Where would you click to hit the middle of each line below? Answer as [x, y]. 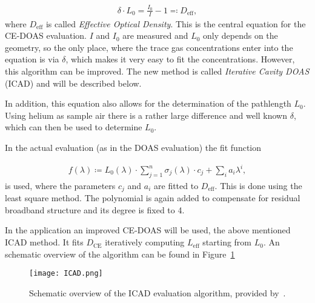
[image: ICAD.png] [66, 274]
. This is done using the [258, 185]
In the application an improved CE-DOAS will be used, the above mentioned [148, 230]
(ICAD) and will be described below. [73, 83]
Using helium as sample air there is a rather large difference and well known [146, 115]
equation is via [32, 59]
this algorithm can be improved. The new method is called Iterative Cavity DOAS [157, 71]
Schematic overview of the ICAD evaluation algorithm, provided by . [157, 292]
